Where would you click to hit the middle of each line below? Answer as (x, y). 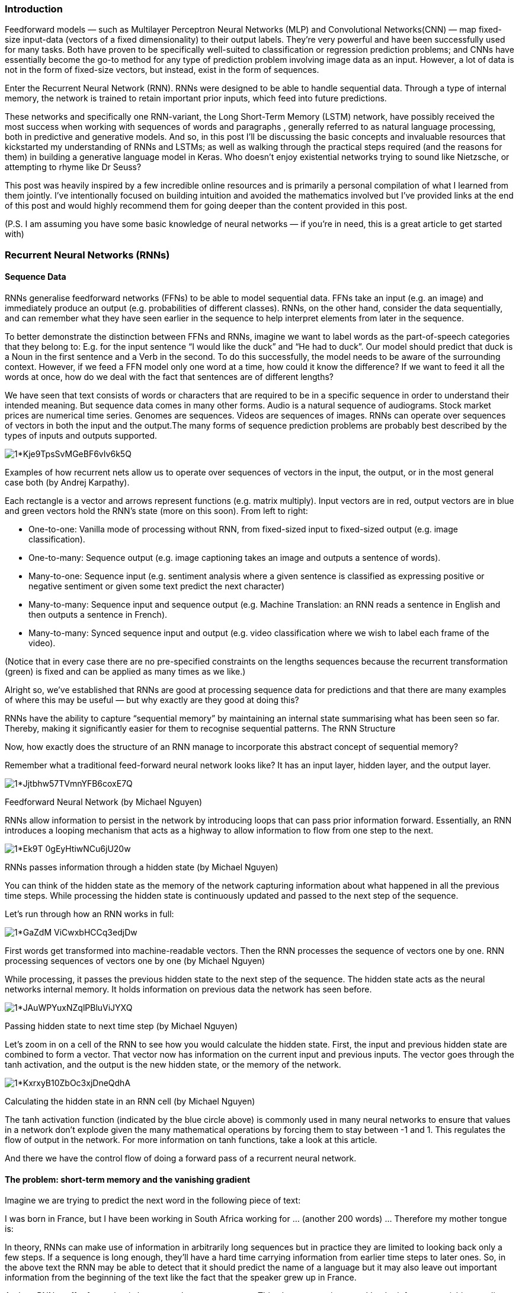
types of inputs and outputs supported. (81, 435)
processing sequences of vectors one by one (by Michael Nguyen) (135, 960)
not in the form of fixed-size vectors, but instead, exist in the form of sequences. (162, 70)
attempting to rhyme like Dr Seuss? (73, 167)
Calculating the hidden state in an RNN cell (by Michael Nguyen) (130, 1101)
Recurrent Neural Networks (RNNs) (87, 255)
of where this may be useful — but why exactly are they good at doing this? (152, 700)
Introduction (34, 9)
